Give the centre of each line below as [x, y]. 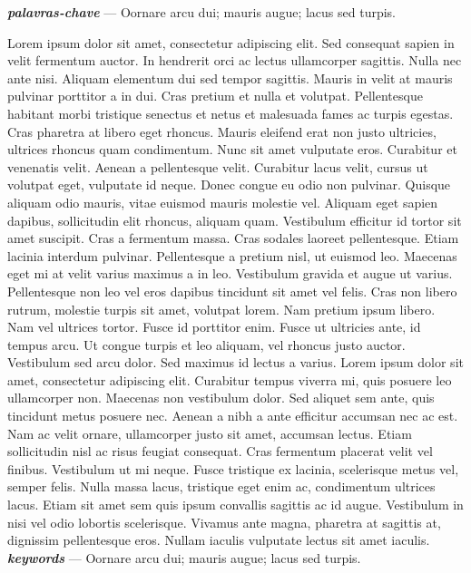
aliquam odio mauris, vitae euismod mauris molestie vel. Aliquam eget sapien [223, 202]
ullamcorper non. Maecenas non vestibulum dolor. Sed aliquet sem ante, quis [221, 398]
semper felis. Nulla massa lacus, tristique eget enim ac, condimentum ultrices [221, 486]
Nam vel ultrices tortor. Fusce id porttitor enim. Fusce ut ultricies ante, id [214, 327]
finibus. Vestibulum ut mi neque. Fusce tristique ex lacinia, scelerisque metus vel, [233, 468]
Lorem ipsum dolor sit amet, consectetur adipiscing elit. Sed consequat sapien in [231, 42]
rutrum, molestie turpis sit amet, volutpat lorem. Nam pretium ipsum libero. [221, 309]
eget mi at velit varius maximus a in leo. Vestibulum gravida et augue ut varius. [230, 273]
